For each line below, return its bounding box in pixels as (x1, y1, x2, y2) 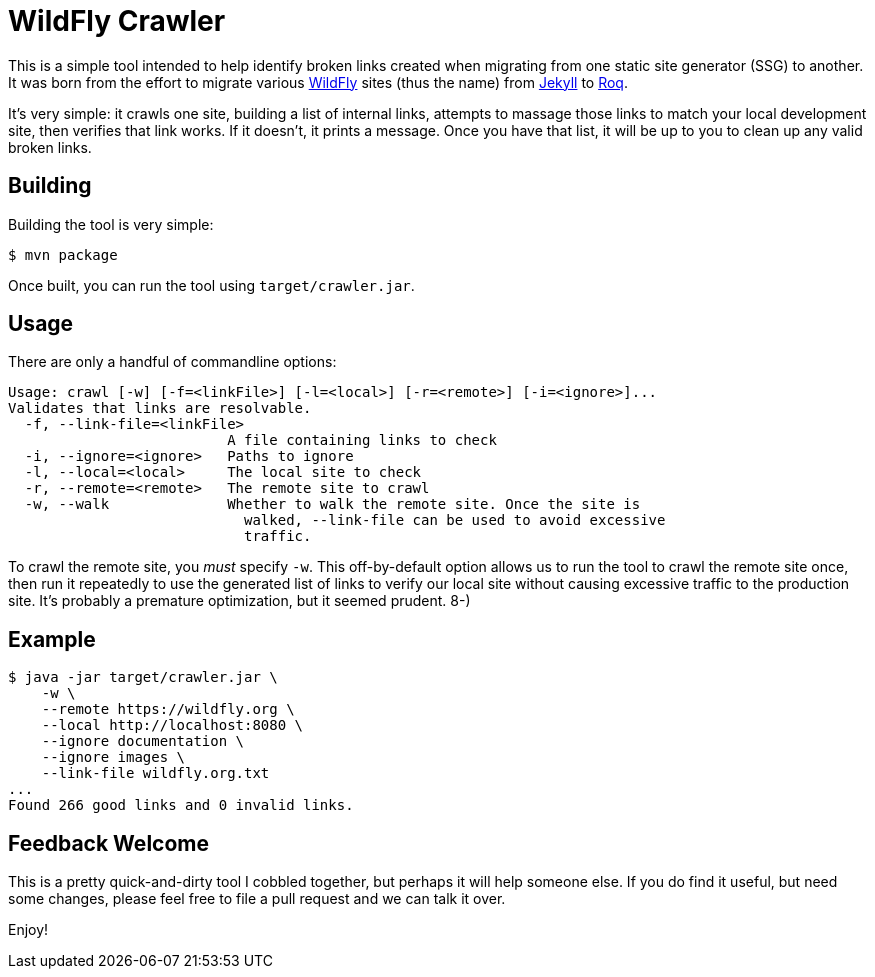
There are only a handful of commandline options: (8, 353, 337, 371)
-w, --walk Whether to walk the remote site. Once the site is (24, 496, 641, 513)
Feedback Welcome (8, 830, 209, 856)
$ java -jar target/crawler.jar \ (8, 669, 278, 686)
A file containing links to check (227, 432, 497, 449)
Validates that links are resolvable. (8, 400, 312, 417)
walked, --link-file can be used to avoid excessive (244, 512, 666, 529)
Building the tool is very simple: (8, 215, 214, 233)
